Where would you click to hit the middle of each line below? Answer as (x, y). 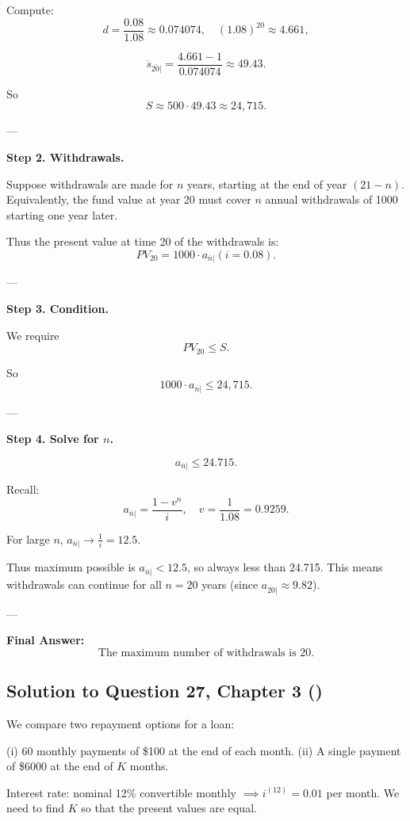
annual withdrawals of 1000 (331, 199)
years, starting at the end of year (267, 183)
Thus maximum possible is (71, 567)
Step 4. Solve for (53, 439)
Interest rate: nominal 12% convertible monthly (121, 792)
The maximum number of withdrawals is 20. (206, 653)
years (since (230, 584)
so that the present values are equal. (169, 808)
